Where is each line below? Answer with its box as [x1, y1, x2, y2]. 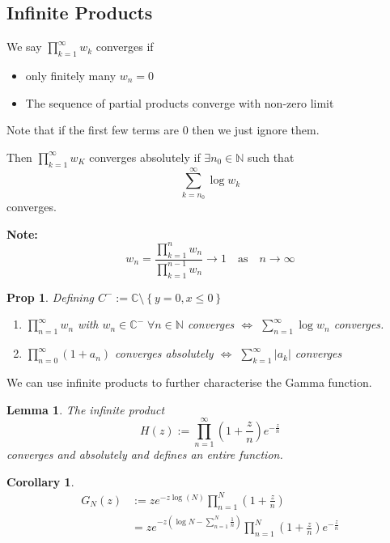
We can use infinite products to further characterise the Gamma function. [6, 373, 372, 390]
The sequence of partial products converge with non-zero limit [25, 94, 334, 111]
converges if [95, 38, 154, 55]
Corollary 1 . [6, 473, 74, 490]
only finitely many [25, 67, 117, 83]
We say [6, 38, 42, 55]
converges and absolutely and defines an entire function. [6, 446, 283, 463]
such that [248, 148, 295, 165]
